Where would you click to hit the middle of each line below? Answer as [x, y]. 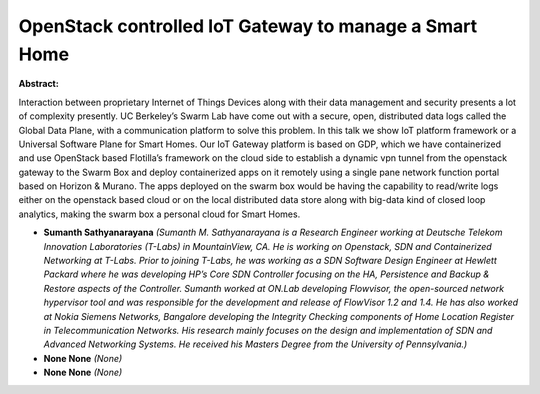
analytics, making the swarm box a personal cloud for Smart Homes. [159, 214]
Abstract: [38, 84]
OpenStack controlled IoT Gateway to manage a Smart [248, 26]
